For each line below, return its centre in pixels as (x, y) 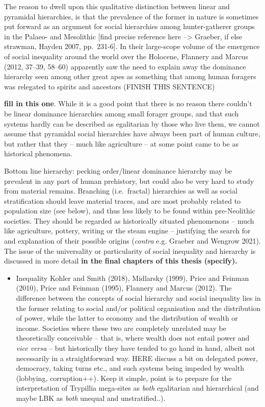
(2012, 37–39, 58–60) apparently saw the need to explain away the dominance (125, 66)
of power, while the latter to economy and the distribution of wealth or (127, 318)
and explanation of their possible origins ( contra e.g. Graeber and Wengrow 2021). (132, 241)
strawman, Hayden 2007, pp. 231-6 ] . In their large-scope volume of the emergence (132, 46)
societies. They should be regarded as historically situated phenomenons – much (129, 220)
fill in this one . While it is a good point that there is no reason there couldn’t (128, 103)
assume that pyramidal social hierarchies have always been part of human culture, (132, 134)
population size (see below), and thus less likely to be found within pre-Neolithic (130, 211)
